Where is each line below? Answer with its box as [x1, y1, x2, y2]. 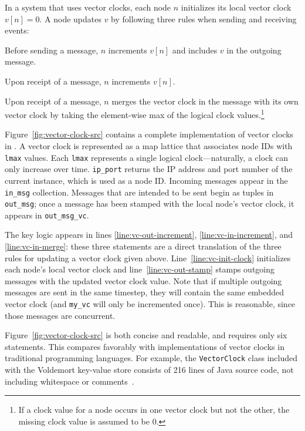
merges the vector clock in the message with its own [111, 95, 299, 107]
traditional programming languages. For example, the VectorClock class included [5, 352, 297, 364]
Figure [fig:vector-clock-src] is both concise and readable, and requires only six [5, 329, 287, 341]
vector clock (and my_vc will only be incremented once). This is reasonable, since [5, 298, 296, 310]
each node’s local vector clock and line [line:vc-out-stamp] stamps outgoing [5, 263, 275, 275]
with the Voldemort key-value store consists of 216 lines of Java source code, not [5, 363, 294, 376]
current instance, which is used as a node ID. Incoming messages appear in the [5, 174, 288, 186]
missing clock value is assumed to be [18, 415, 150, 427]
